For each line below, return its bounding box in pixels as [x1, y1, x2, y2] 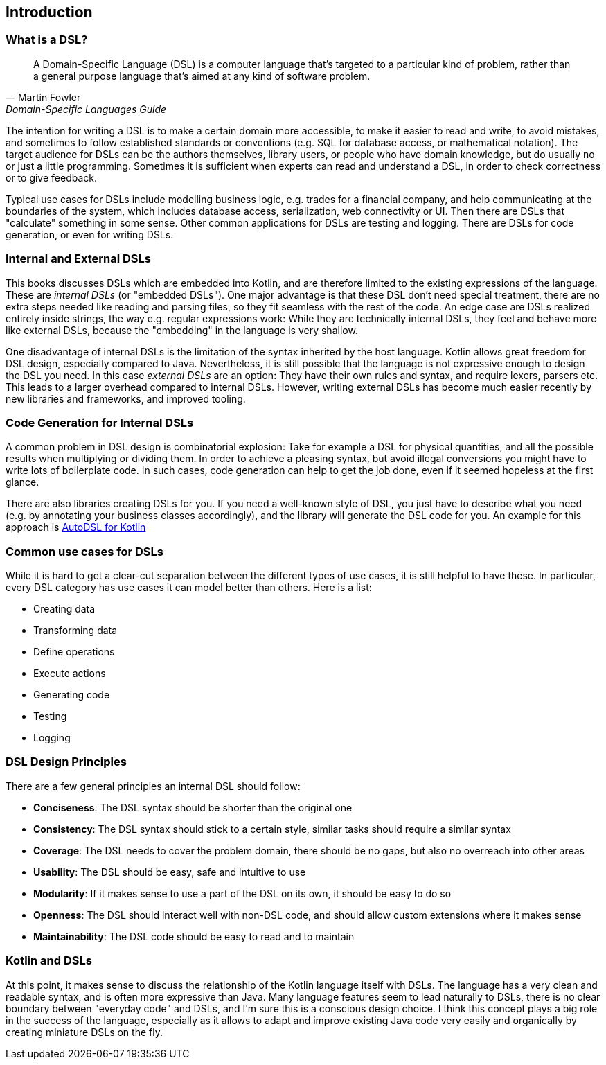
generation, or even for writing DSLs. [6, 228, 174, 240]
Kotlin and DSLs [6, 953, 92, 968]
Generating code [33, 689, 110, 701]
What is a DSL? [6, 33, 88, 47]
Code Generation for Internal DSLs [6, 415, 194, 430]
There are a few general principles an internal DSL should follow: [6, 780, 301, 792]
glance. [6, 476, 39, 489]
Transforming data [33, 624, 118, 637]
